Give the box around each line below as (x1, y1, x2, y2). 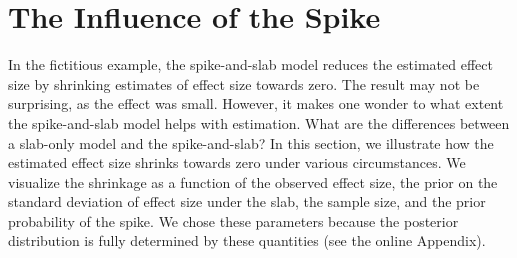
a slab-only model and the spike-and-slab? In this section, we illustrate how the (8, 132, 494, 153)
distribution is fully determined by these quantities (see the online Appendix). (8, 230, 486, 251)
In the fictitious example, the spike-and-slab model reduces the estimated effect (8, 54, 493, 75)
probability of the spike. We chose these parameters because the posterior (8, 210, 459, 231)
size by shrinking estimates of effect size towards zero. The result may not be (8, 73, 480, 94)
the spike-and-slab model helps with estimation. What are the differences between (8, 112, 510, 133)
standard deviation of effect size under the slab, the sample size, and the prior (8, 191, 486, 212)
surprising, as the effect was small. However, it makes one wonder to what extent (8, 93, 504, 114)
